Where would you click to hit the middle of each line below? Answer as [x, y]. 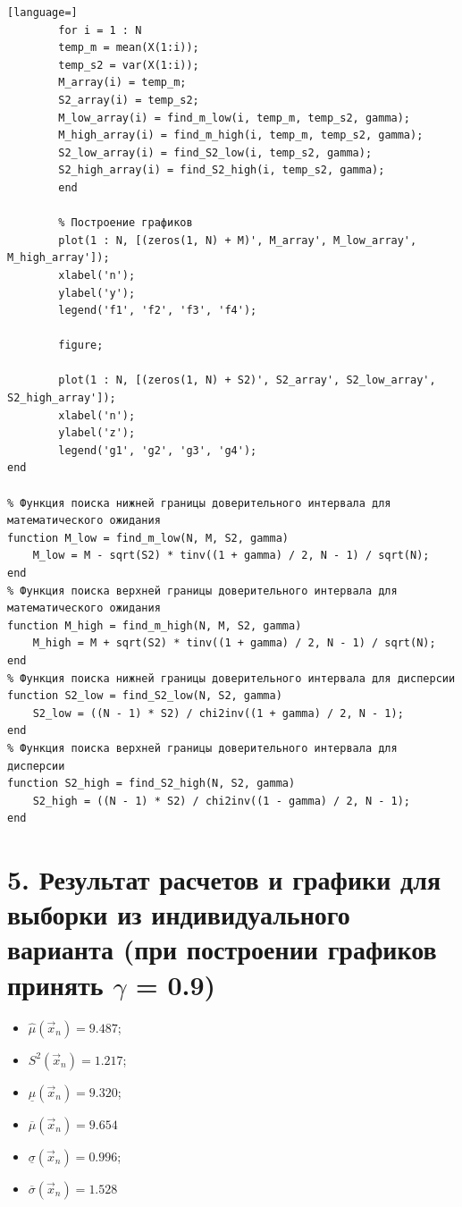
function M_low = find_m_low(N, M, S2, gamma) [148, 538]
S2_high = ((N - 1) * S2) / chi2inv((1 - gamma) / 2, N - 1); [222, 801]
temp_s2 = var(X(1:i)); [129, 65]
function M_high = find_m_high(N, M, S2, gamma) [155, 625]
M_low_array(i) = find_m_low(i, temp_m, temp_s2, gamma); [235, 118]
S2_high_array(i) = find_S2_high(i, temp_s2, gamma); [222, 170]
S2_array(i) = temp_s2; [129, 100]
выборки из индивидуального [179, 914]
